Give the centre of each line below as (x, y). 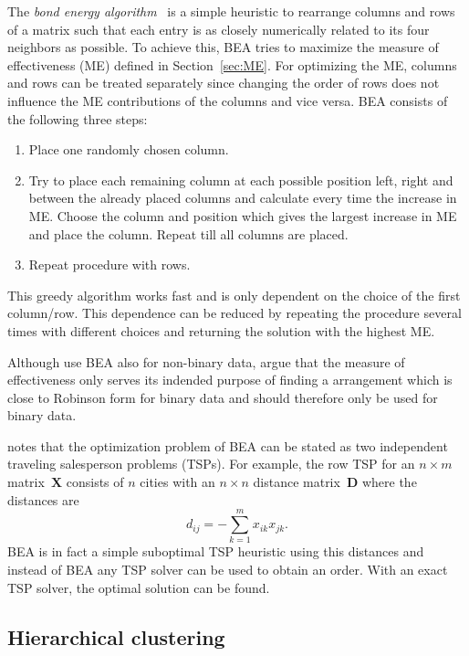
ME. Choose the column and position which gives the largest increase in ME (243, 215)
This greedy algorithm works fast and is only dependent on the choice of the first (234, 295)
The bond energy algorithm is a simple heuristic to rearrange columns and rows (231, 11)
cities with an (177, 482)
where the (389, 482)
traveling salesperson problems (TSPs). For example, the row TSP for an (211, 464)
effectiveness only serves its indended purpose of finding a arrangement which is (230, 380)
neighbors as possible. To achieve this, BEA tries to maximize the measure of (223, 47)
